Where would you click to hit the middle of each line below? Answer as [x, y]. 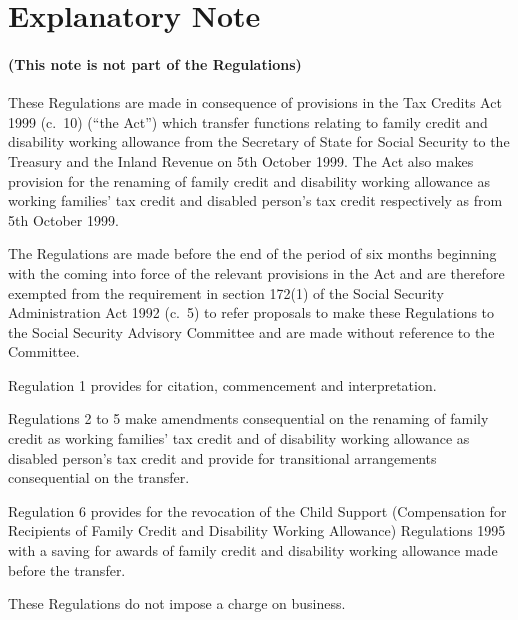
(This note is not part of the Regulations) [155, 63]
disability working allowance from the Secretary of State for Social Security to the [259, 141]
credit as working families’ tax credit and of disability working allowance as [239, 438]
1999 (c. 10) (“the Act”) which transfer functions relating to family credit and [248, 121]
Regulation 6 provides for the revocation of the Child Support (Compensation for [257, 510]
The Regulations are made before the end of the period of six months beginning [252, 253]
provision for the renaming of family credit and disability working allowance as [249, 180]
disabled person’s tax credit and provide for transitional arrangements [222, 457]
